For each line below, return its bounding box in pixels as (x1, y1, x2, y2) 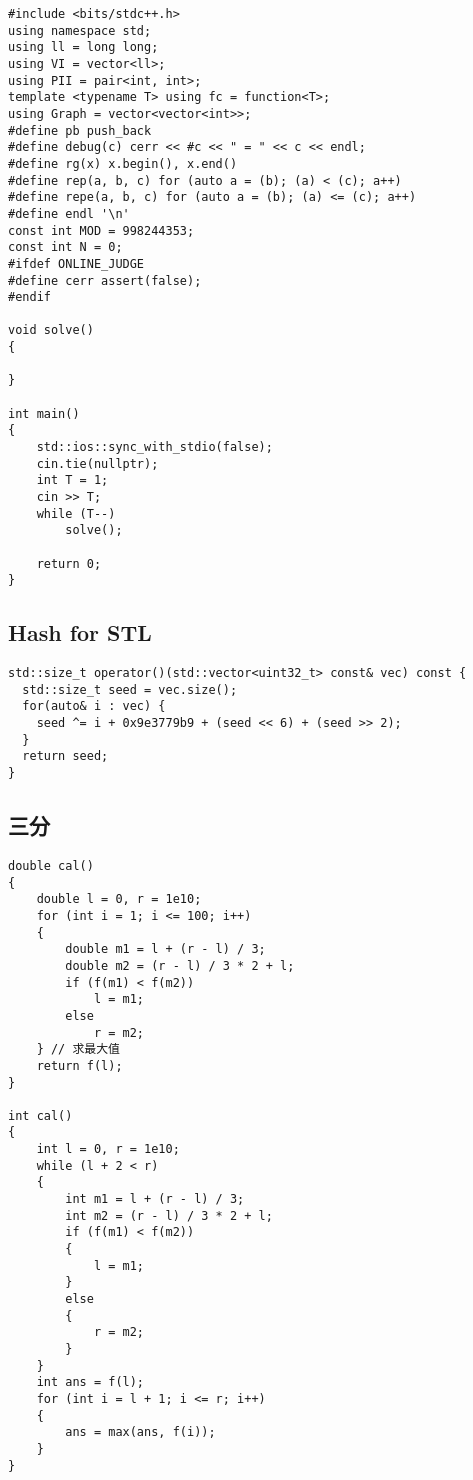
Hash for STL (8, 617, 152, 648)
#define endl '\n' (8, 206, 130, 221)
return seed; (22, 749, 109, 764)
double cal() (8, 858, 94, 873)
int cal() (8, 1108, 73, 1123)
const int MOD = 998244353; (8, 223, 195, 238)
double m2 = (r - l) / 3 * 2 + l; (65, 958, 295, 973)
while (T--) (36, 506, 116, 521)
